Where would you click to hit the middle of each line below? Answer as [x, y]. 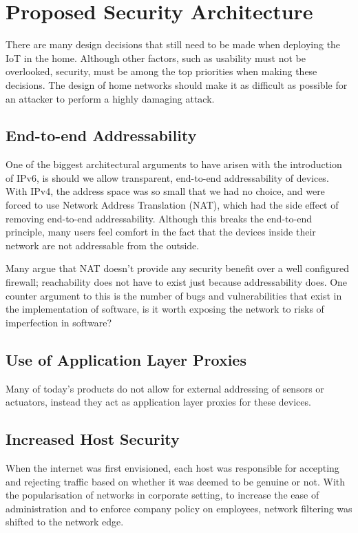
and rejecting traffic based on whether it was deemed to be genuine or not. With [176, 481]
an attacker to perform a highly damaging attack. [110, 98]
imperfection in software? [59, 322]
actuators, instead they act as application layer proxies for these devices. [158, 402]
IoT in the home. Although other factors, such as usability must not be [156, 58]
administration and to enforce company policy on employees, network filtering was [179, 508]
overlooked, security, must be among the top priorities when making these [161, 71]
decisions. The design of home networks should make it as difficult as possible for [177, 84]
